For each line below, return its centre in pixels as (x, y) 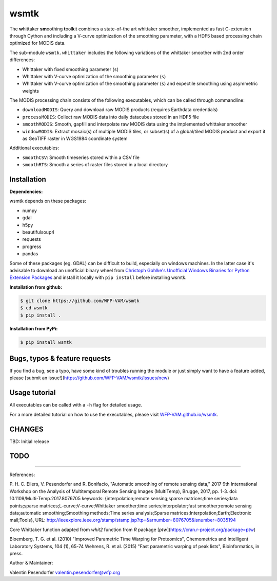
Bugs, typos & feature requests (60, 358)
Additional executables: (34, 148)
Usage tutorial (33, 393)
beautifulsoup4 (38, 232)
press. (16, 553)
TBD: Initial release (29, 441)
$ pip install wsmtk (46, 342)
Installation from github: (36, 287)
